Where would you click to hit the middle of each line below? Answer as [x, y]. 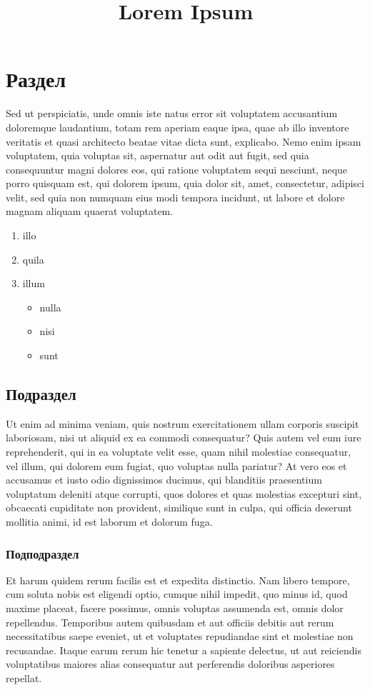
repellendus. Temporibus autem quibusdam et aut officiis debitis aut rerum [170, 622]
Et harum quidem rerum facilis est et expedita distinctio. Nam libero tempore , [178, 580]
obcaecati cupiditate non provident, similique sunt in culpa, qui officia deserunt [179, 507]
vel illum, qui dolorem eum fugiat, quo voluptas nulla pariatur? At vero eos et [176, 465]
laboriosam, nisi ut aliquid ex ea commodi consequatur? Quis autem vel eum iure [184, 437]
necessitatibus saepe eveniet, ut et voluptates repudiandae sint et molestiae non [180, 636]
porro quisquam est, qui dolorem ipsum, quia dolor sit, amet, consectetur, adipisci [185, 183]
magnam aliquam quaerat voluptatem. [90, 211]
